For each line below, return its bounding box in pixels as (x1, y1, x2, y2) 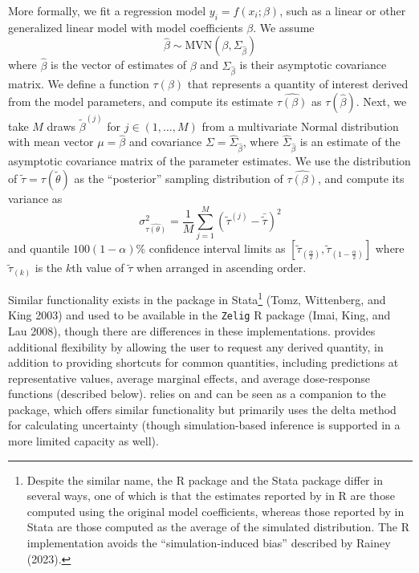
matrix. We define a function (8, 75, 149, 92)
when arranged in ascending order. (136, 259, 307, 276)
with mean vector (8, 133, 94, 150)
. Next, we (356, 92, 407, 109)
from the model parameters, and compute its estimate (8, 92, 274, 109)
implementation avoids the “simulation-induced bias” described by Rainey (26, 534, 391, 551)
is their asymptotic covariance (239, 56, 387, 73)
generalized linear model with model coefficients (8, 18, 243, 35)
